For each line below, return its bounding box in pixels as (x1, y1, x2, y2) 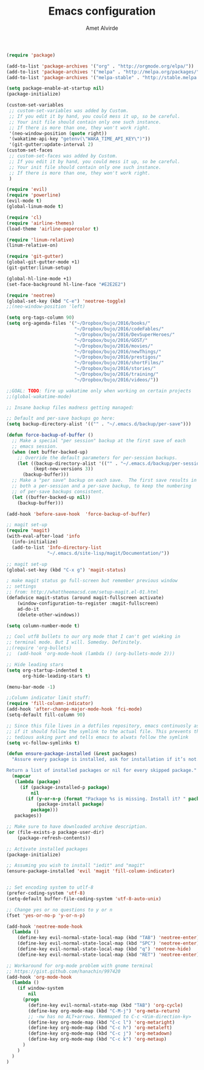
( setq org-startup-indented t (6, 667, 83, 673)
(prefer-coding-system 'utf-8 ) (6, 890, 86, 897)
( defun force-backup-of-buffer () (6, 432, 94, 439)
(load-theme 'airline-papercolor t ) (6, 226, 99, 232)
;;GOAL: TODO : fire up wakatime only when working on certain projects (6, 387, 191, 394)
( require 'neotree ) (6, 292, 56, 299)
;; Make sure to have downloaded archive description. (6, 824, 148, 830)
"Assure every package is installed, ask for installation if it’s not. (12, 756, 200, 763)
